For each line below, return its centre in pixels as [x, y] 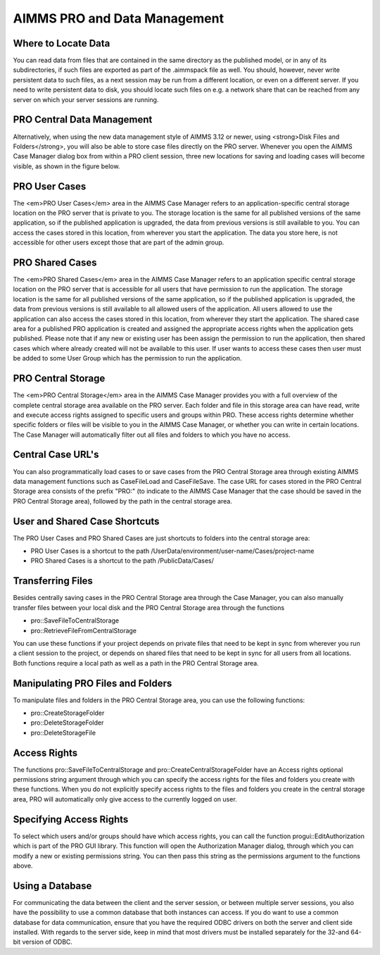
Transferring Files [53, 581]
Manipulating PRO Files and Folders [93, 683]
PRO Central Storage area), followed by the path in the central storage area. [122, 501]
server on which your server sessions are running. [86, 99]
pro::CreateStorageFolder [68, 713]
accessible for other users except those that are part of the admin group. [119, 242]
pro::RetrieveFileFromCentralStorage [84, 630]
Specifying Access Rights [71, 819]
